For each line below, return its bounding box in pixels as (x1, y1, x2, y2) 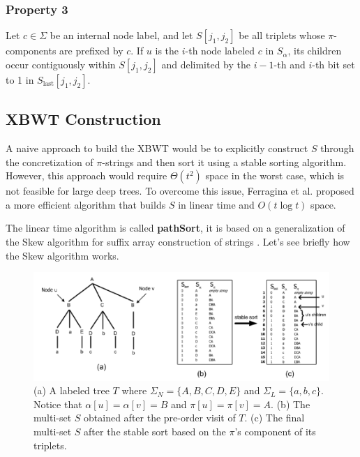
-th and (273, 57, 306, 71)
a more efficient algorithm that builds (6, 197, 166, 211)
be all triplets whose (239, 28, 325, 43)
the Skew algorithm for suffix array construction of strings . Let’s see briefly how (6, 234, 350, 248)
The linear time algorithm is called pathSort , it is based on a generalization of (6, 220, 345, 235)
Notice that (33, 396, 82, 411)
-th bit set (312, 57, 355, 71)
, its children (287, 43, 342, 58)
